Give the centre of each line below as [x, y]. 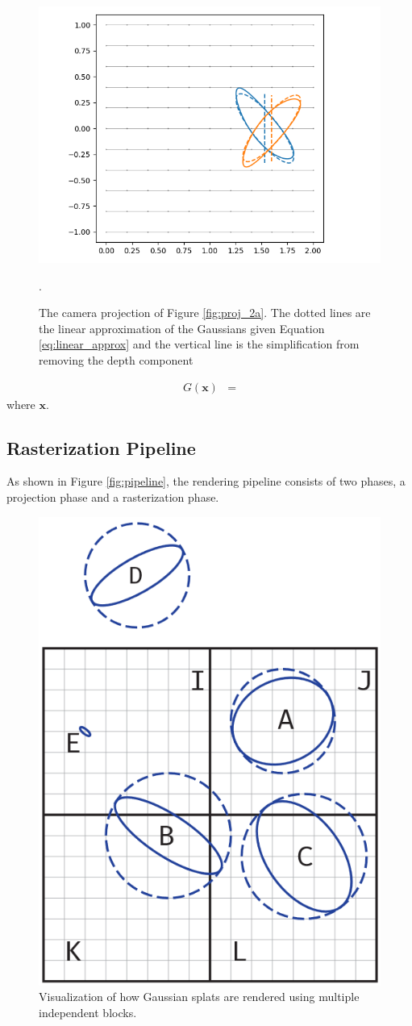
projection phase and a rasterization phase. [113, 496]
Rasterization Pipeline [101, 447]
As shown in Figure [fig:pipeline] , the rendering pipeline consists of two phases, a [206, 481]
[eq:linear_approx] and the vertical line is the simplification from [199, 344]
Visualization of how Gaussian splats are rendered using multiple [199, 997]
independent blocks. [88, 1012]
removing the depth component [116, 359]
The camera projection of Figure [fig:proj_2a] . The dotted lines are [205, 313]
